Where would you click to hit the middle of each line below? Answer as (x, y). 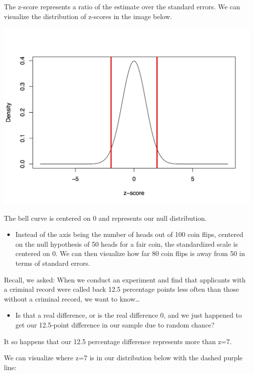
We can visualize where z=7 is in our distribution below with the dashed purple (123, 358)
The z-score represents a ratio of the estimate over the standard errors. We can (122, 6)
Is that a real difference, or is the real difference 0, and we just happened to (128, 315)
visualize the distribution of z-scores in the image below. (88, 16)
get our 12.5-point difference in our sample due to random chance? (115, 324)
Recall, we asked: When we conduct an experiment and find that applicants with (125, 279)
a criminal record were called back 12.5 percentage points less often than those (122, 289)
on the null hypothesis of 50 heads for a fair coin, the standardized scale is (127, 244)
